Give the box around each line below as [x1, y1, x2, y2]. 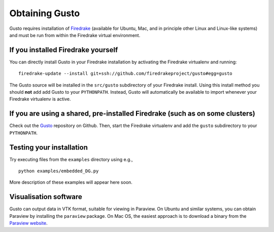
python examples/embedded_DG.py [18, 168, 99, 174]
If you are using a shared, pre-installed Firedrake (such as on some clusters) [9, 109, 256, 118]
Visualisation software [9, 192, 82, 201]
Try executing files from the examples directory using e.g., [9, 156, 133, 162]
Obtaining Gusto [9, 8, 80, 19]
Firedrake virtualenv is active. [9, 96, 71, 102]
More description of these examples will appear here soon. [9, 179, 133, 185]
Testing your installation [9, 143, 88, 151]
